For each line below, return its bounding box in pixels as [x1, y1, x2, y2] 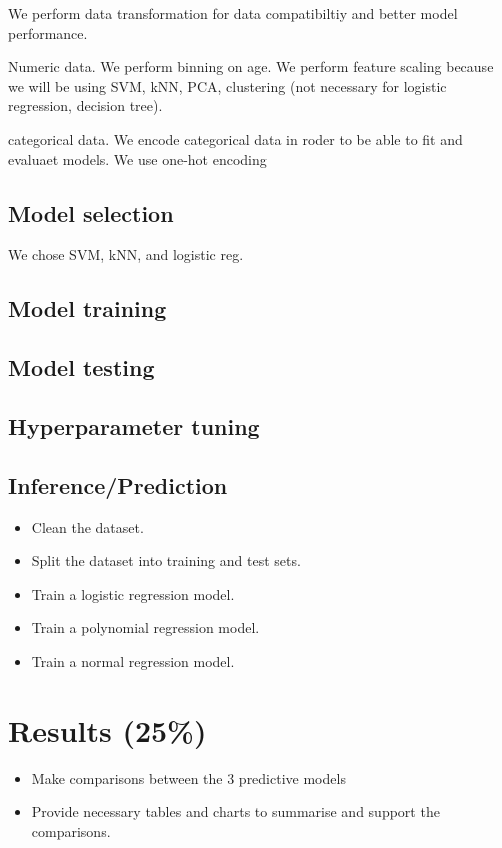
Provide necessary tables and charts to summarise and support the [31, 801, 440, 822]
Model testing [8, 352, 155, 383]
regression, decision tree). [8, 95, 163, 116]
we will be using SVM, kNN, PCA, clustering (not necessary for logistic [8, 75, 447, 96]
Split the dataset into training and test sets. [31, 550, 301, 571]
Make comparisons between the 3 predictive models [31, 767, 346, 788]
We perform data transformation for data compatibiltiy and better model [8, 3, 458, 23]
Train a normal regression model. [31, 650, 235, 671]
